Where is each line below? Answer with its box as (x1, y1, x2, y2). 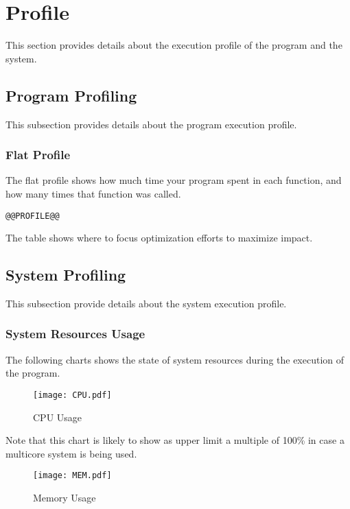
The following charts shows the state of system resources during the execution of (5, 352, 345, 366)
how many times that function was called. (5, 186, 181, 200)
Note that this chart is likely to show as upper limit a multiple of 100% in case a (5, 433, 345, 447)
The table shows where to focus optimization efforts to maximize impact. (5, 230, 313, 245)
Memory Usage (33, 490, 96, 505)
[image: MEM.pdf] (33, 471, 112, 481)
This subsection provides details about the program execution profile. (5, 117, 297, 131)
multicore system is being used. (5, 446, 137, 460)
